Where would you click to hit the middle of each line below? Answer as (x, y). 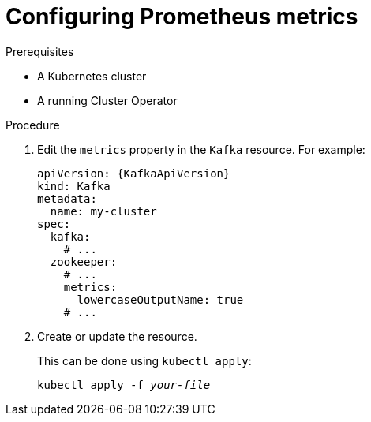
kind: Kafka (74, 186)
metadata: (67, 198)
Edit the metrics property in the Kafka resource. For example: (201, 149)
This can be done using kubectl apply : (144, 360)
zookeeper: (84, 261)
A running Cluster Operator (107, 100)
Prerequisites (40, 51)
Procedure (33, 125)
